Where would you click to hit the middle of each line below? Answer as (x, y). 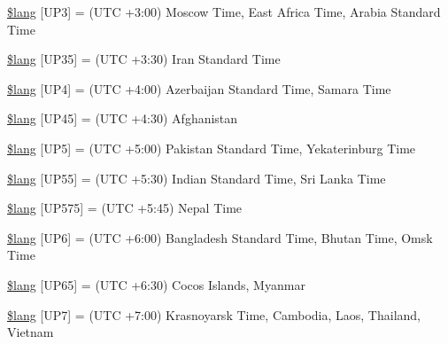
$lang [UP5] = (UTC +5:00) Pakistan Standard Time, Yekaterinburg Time (212, 148)
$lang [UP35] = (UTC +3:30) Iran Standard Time (144, 59)
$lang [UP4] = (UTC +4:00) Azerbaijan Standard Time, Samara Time (199, 88)
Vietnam (31, 332)
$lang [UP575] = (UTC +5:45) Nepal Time (125, 208)
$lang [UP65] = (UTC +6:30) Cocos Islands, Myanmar (156, 284)
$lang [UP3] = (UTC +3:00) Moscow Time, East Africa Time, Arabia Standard (224, 12)
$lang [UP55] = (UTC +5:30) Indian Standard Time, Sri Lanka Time (197, 178)
